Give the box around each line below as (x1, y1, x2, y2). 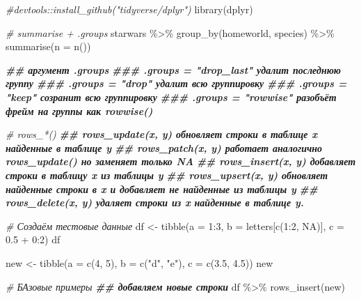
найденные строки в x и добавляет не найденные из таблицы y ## (6, 181, 318, 196)
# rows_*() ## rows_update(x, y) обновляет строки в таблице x (6, 127, 318, 141)
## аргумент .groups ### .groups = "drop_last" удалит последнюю (6, 62, 342, 77)
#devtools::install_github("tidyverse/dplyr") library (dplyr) (6, 2, 253, 16)
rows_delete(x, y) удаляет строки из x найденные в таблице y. (6, 195, 304, 210)
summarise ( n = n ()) (6, 39, 91, 54)
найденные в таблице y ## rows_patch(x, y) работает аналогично (6, 140, 323, 155)
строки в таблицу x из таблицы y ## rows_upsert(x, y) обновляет (6, 167, 328, 182)
